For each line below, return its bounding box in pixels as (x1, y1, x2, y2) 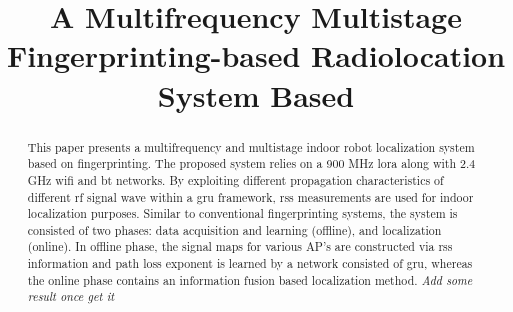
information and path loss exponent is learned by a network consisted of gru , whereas (27, 255, 473, 272)
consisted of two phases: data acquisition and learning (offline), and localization (27, 221, 442, 238)
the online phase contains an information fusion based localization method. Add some (27, 271, 473, 288)
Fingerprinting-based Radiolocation (6, 35, 506, 76)
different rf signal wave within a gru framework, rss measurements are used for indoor (27, 188, 474, 205)
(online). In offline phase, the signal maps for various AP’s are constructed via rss (27, 238, 453, 255)
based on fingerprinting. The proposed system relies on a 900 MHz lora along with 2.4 (27, 155, 476, 172)
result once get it (27, 288, 115, 305)
